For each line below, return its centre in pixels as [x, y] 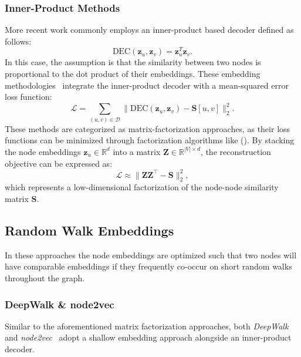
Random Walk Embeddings [89, 230]
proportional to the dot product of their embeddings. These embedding [133, 74]
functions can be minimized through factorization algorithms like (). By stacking [150, 140]
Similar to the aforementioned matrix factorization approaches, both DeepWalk [147, 326]
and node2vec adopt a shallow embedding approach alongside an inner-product [148, 337]
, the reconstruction [236, 151]
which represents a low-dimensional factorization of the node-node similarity [142, 187]
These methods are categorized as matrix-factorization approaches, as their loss [148, 128]
